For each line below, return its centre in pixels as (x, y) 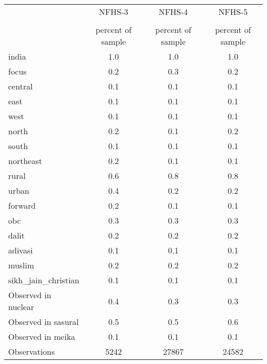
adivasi (21, 250)
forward (22, 205)
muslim (21, 265)
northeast (25, 161)
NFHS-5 (233, 12)
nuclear (21, 307)
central (21, 86)
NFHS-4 (173, 12)
